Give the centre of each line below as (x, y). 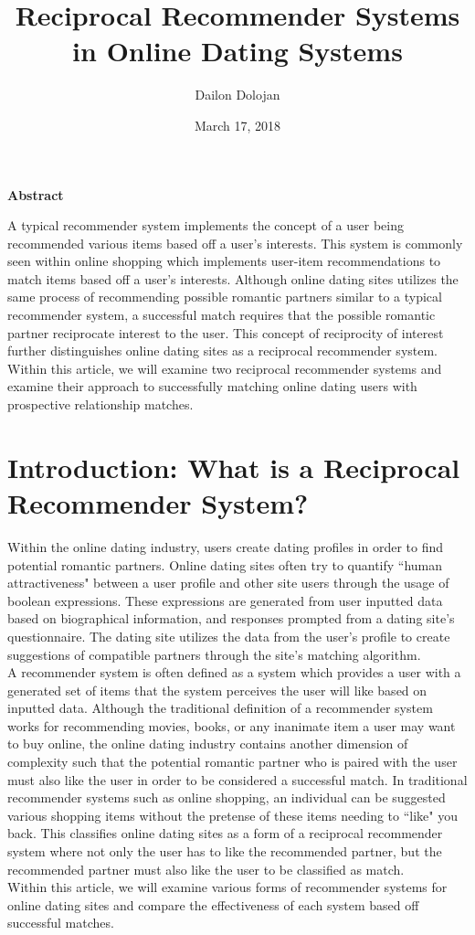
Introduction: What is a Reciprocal (234, 467)
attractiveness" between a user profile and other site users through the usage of (228, 583)
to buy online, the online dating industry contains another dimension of (208, 744)
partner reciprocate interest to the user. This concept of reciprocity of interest (226, 332)
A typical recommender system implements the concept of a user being (206, 225)
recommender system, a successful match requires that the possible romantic (222, 315)
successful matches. (61, 923)
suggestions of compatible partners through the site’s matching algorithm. (214, 654)
